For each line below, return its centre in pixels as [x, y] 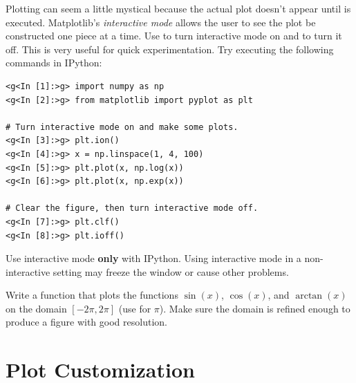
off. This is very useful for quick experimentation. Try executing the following [170, 49]
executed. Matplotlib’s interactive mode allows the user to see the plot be [161, 22]
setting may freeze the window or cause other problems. [171, 271]
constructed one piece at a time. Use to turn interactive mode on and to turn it [174, 36]
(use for [135, 308]
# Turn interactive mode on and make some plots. [122, 127]
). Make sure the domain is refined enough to [255, 308]
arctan [309, 296]
